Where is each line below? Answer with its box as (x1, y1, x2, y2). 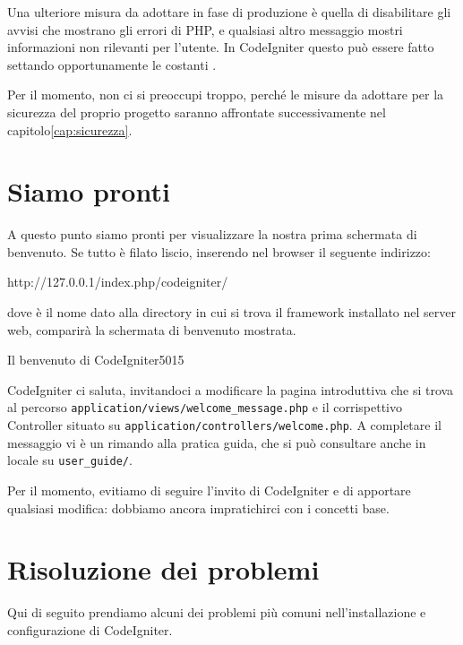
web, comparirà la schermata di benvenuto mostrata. (7, 320, 296, 339)
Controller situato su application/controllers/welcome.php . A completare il (7, 416, 442, 434)
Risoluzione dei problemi (7, 551, 320, 588)
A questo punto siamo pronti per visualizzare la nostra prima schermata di (7, 225, 417, 244)
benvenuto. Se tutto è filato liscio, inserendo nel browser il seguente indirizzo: (7, 242, 431, 261)
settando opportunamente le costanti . (7, 55, 217, 73)
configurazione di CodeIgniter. (7, 620, 173, 639)
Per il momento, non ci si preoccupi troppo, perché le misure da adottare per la (7, 85, 444, 104)
